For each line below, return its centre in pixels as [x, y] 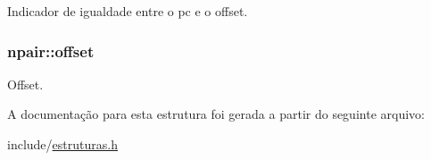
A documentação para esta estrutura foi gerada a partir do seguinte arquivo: [216, 114]
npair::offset [51, 51]
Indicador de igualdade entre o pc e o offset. [128, 11]
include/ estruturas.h [62, 144]
